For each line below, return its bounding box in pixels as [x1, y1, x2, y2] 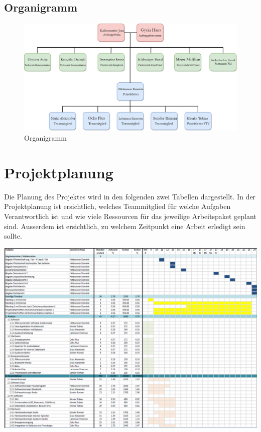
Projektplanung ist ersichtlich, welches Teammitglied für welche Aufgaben [4, 201, 231, 211]
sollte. [4, 231, 22, 241]
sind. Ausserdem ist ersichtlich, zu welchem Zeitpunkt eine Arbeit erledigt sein [4, 221, 245, 231]
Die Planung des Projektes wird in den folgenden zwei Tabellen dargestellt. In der [4, 191, 256, 201]
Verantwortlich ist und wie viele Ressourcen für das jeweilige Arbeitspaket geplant [4, 210, 256, 221]
